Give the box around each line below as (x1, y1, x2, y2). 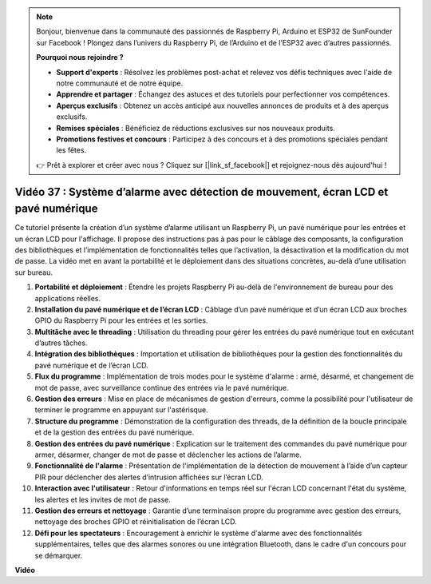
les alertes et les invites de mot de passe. (34, 495, 171, 504)
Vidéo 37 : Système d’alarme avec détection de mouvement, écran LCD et (14, 185, 389, 199)
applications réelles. (34, 293, 101, 303)
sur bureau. (14, 268, 53, 277)
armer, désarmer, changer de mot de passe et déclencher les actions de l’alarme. (34, 450, 302, 459)
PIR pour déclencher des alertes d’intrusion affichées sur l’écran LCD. (34, 472, 263, 482)
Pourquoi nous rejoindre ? (36, 53, 124, 62)
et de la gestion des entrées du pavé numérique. (34, 427, 195, 437)
